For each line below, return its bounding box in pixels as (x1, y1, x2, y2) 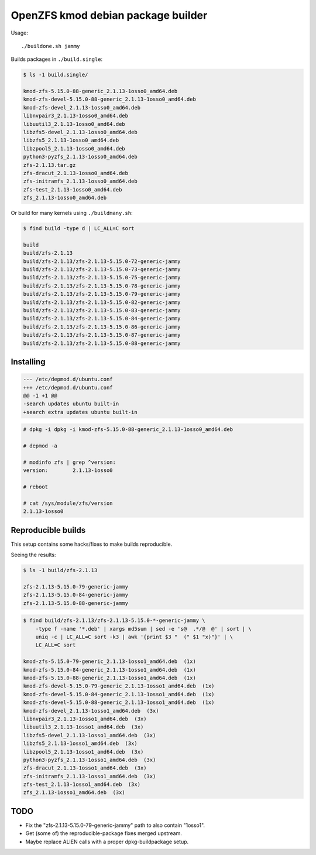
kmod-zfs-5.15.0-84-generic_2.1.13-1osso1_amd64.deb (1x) (23, 666, 196, 673)
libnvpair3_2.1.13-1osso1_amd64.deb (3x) (23, 715, 147, 722)
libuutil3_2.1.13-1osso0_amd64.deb (23, 121, 125, 127)
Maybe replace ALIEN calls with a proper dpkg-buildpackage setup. (25, 838, 189, 845)
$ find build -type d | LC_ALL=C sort (23, 225, 135, 232)
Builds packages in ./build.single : (11, 56, 102, 63)
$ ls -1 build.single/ (23, 71, 88, 78)
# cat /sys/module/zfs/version (23, 500, 114, 507)
